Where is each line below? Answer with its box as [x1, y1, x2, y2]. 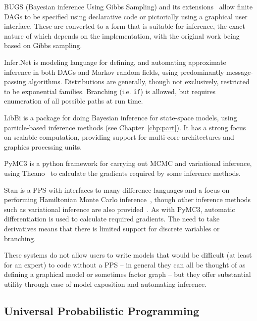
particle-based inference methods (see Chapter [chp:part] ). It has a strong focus [4, 122, 246, 132]
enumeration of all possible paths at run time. [4, 96, 143, 106]
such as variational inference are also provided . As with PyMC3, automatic [4, 204, 235, 214]
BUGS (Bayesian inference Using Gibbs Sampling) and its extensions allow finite [4, 1, 253, 11]
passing [4, 76, 26, 87]
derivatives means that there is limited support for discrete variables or [4, 223, 220, 233]
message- [226, 66, 253, 77]
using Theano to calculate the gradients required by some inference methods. [4, 167, 241, 178]
